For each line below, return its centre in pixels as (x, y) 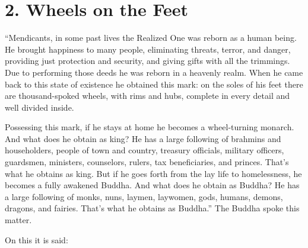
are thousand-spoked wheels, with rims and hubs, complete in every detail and (147, 96)
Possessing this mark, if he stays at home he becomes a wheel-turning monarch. (150, 127)
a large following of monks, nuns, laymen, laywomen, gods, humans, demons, (144, 196)
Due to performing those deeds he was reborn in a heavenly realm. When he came (154, 72)
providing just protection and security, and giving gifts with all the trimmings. (147, 61)
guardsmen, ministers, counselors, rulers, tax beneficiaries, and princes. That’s (147, 162)
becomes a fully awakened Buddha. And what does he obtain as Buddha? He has (152, 185)
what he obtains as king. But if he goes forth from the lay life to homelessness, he (153, 173)
